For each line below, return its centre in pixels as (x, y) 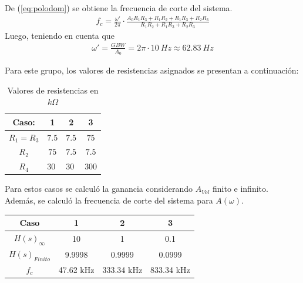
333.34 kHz (122, 269)
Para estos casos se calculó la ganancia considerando (99, 189)
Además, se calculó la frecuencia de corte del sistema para (109, 200)
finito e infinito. (240, 189)
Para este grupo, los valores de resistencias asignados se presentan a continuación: (152, 70)
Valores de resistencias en (53, 90)
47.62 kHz (76, 269)
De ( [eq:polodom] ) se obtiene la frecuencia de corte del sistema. (119, 8)
